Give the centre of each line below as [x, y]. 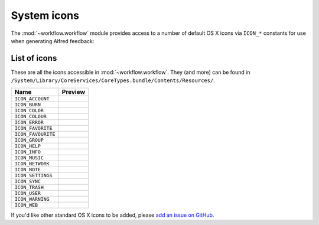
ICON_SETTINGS [33, 175]
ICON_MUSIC [29, 157]
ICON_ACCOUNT [32, 98]
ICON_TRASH [29, 187]
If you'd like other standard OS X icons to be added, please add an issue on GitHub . [113, 215]
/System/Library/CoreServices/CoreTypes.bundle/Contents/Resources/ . [113, 80]
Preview [74, 92]
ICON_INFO [28, 151]
